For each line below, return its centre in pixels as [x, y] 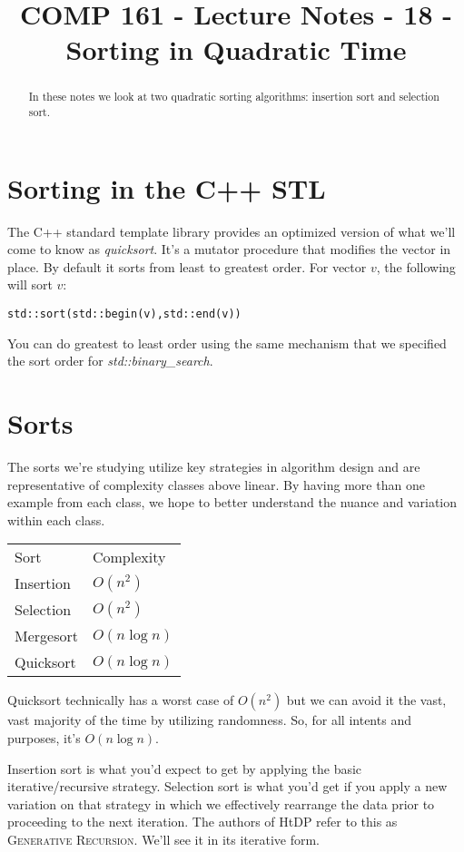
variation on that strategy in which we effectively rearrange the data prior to [221, 803]
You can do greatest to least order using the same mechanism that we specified [227, 343]
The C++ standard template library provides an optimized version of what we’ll [232, 231]
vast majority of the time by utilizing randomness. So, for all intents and [209, 720]
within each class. [56, 519]
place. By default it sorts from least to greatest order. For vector [187, 266]
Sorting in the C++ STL [167, 187]
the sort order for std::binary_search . [110, 361]
